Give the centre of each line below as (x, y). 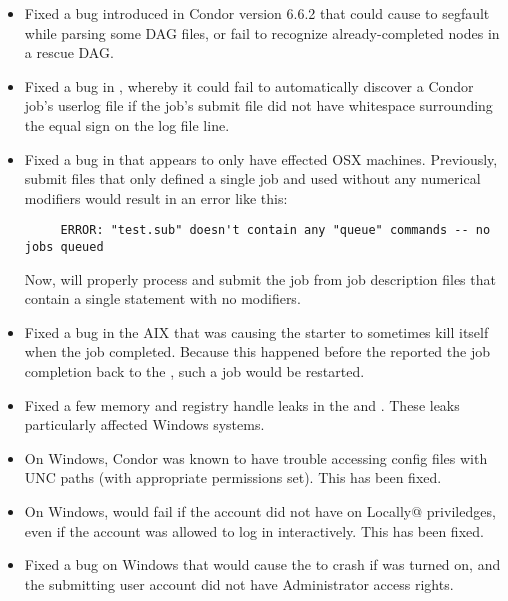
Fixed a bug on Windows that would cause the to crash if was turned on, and (262, 564)
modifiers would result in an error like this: (156, 197)
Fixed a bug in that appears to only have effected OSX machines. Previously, (261, 158)
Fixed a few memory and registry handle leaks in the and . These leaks (242, 404)
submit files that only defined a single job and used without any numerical (252, 178)
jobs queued (64, 247)
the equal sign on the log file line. (127, 124)
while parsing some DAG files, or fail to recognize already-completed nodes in (262, 32)
